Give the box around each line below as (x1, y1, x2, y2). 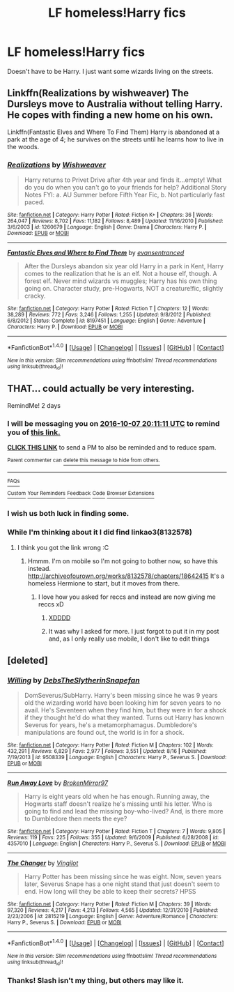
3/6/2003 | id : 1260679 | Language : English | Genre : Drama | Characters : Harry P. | (7, 224, 207, 231)
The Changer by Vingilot (7, 859, 79, 867)
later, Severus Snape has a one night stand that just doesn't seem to (24, 880, 221, 888)
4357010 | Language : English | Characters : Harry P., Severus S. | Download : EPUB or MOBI (7, 840, 226, 848)
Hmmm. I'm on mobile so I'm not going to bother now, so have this (27, 556, 218, 565)
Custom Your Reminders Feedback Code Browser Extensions (7, 490, 155, 497)
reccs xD (38, 600, 64, 608)
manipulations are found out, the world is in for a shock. (24, 728, 185, 737)
